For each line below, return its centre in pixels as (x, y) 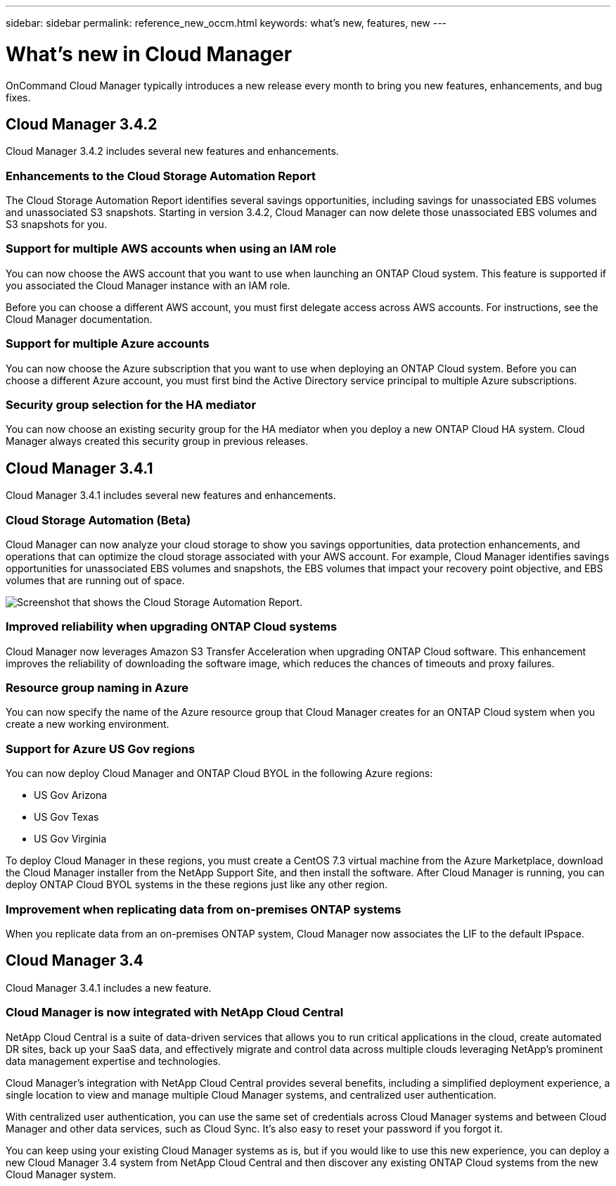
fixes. (18, 97)
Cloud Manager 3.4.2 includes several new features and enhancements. (172, 151)
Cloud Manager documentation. (79, 319)
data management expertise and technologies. (113, 1061)
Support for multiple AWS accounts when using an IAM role (171, 249)
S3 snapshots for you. (57, 225)
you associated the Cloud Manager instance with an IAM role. (148, 285)
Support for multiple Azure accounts (108, 344)
